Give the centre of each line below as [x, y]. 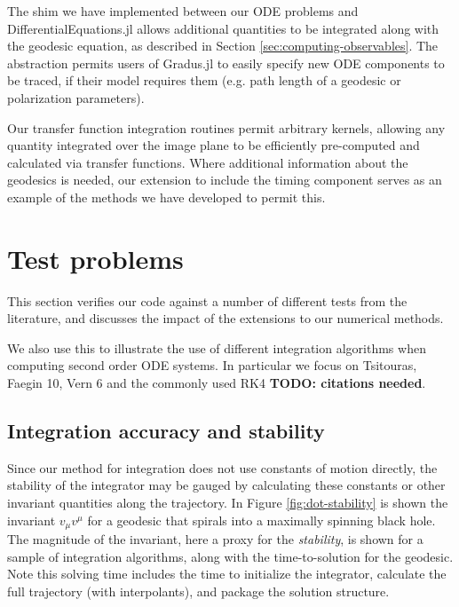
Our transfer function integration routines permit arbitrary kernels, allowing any [226, 127]
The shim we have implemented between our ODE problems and [183, 11]
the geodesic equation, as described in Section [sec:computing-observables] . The [223, 46]
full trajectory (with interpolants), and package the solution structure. [198, 591]
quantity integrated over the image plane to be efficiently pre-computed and [214, 145]
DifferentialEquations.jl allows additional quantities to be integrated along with [223, 28]
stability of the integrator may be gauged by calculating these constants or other [226, 485]
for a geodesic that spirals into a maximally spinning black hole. [261, 520]
